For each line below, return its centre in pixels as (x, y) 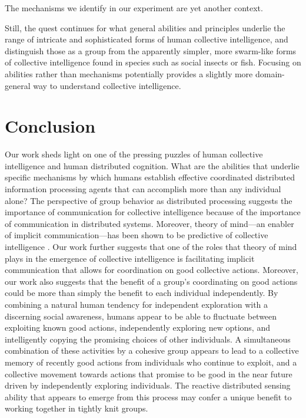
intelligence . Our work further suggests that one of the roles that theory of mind (151, 247)
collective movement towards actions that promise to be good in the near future (149, 373)
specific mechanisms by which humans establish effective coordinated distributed (150, 177)
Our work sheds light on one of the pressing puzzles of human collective (134, 154)
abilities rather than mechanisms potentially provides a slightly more (129, 73)
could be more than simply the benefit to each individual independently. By (142, 293)
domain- (270, 73)
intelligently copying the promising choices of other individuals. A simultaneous (148, 339)
